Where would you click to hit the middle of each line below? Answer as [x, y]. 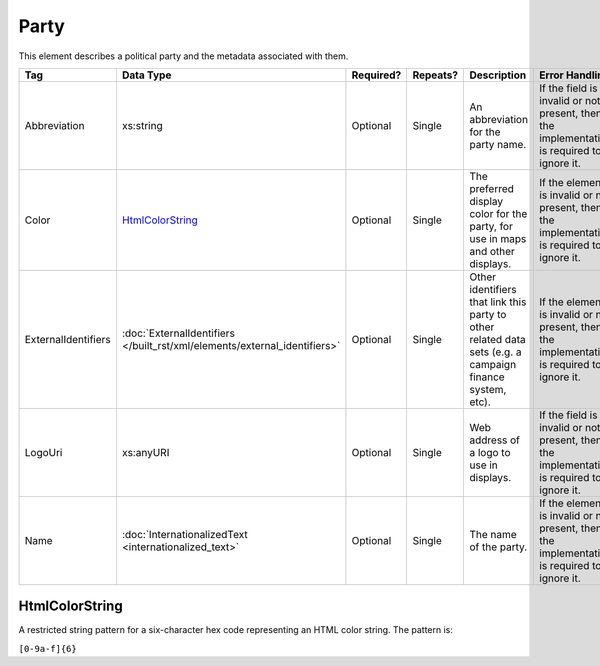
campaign [493, 364]
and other [492, 251]
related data [497, 339]
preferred [492, 188]
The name [493, 534]
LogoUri [43, 452]
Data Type [146, 75]
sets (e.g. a [495, 352]
